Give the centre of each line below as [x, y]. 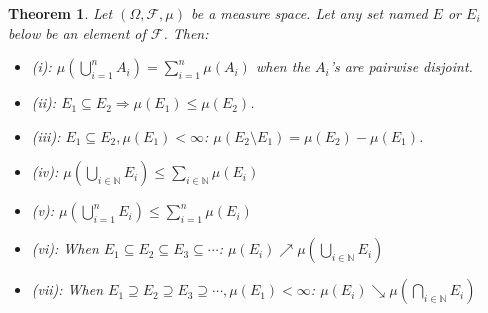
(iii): [46, 135]
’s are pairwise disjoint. [401, 66]
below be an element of [77, 32]
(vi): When [65, 248]
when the [282, 66]
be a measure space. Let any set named [309, 13]
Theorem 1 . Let [60, 13]
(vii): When [67, 289]
